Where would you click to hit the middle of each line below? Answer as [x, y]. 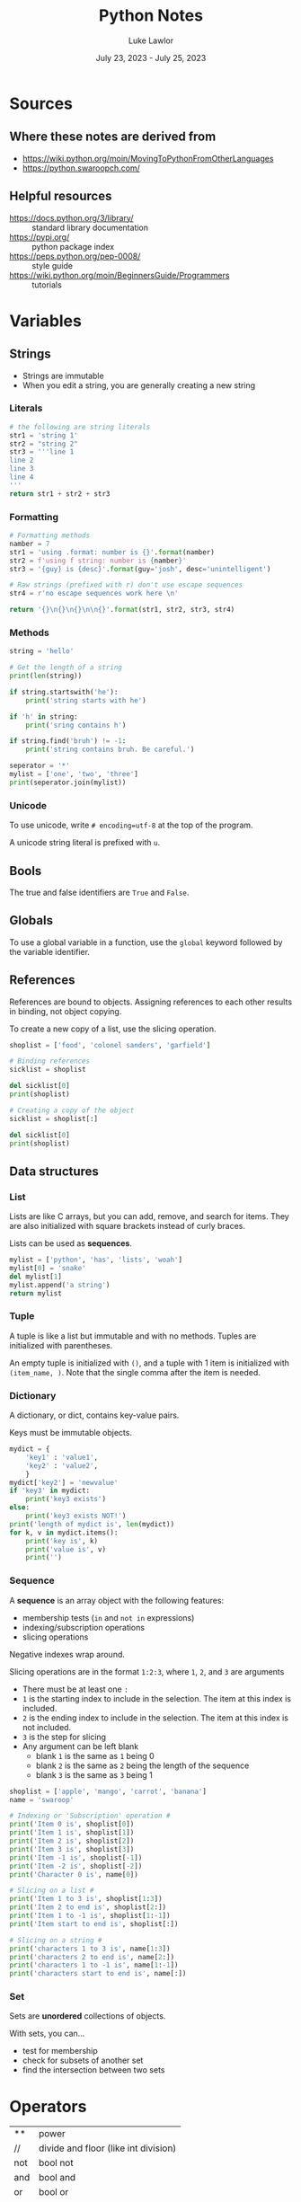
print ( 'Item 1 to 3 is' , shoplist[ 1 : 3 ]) [86, 1899]
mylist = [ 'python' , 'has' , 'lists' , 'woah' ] [96, 1260]
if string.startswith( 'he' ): [64, 692]
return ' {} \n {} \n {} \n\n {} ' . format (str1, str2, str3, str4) [122, 610]
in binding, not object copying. [66, 1011]
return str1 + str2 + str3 [60, 494]
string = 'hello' [42, 651]
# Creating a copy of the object [72, 1110]
